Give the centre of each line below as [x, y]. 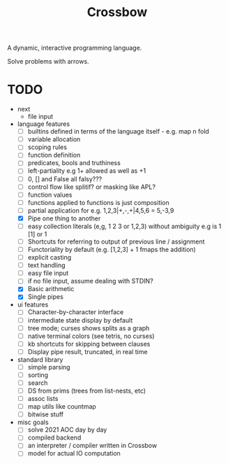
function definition [54, 155]
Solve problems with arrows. [48, 62]
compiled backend [54, 437]
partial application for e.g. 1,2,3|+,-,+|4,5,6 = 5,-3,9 [101, 210]
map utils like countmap [62, 407]
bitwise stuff [46, 414]
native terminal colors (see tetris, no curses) [91, 336]
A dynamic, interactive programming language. [75, 48]
